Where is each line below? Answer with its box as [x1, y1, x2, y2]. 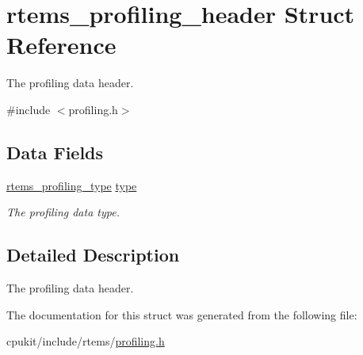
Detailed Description [6, 242, 180, 267]
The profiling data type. [6, 204, 120, 220]
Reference [6, 29, 117, 61]
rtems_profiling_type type [6, 177, 137, 193]
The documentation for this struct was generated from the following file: [6, 306, 357, 323]
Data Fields [6, 139, 104, 164]
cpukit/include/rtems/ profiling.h [6, 333, 165, 349]
